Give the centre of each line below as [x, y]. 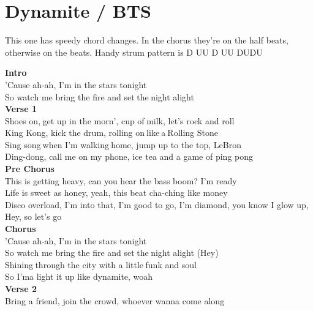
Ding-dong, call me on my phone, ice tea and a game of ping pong [129, 156]
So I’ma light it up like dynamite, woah [79, 276]
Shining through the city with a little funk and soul [101, 264]
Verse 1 [21, 109]
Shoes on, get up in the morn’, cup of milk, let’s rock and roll [120, 120]
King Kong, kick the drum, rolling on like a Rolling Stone [111, 133]
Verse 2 [21, 288]
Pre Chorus [30, 169]
